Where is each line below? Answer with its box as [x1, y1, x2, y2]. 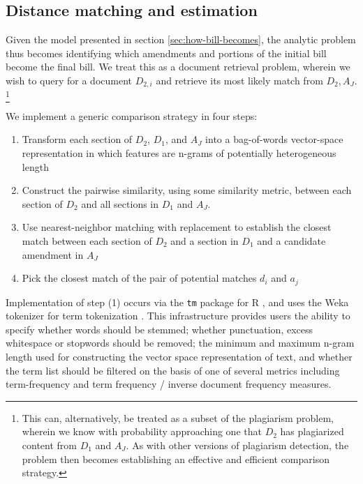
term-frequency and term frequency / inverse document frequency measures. [6, 377, 332, 391]
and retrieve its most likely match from [156, 73, 323, 87]
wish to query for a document [6, 73, 132, 87]
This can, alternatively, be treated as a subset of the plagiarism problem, [22, 410, 334, 425]
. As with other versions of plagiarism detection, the [126, 437, 349, 452]
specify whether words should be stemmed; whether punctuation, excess [6, 322, 313, 336]
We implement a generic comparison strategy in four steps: [6, 108, 258, 123]
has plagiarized [280, 424, 344, 439]
